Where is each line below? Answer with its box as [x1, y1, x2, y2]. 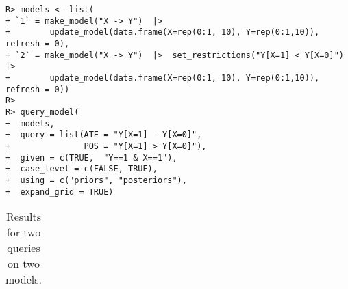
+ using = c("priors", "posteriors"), [5, 175, 187, 185]
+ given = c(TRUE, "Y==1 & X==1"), [5, 152, 177, 163]
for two [6, 224, 41, 240]
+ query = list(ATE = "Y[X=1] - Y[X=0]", [5, 130, 202, 140]
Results [5, 208, 42, 225]
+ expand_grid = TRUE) [5, 187, 114, 197]
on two [7, 256, 40, 272]
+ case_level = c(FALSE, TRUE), [5, 164, 158, 174]
